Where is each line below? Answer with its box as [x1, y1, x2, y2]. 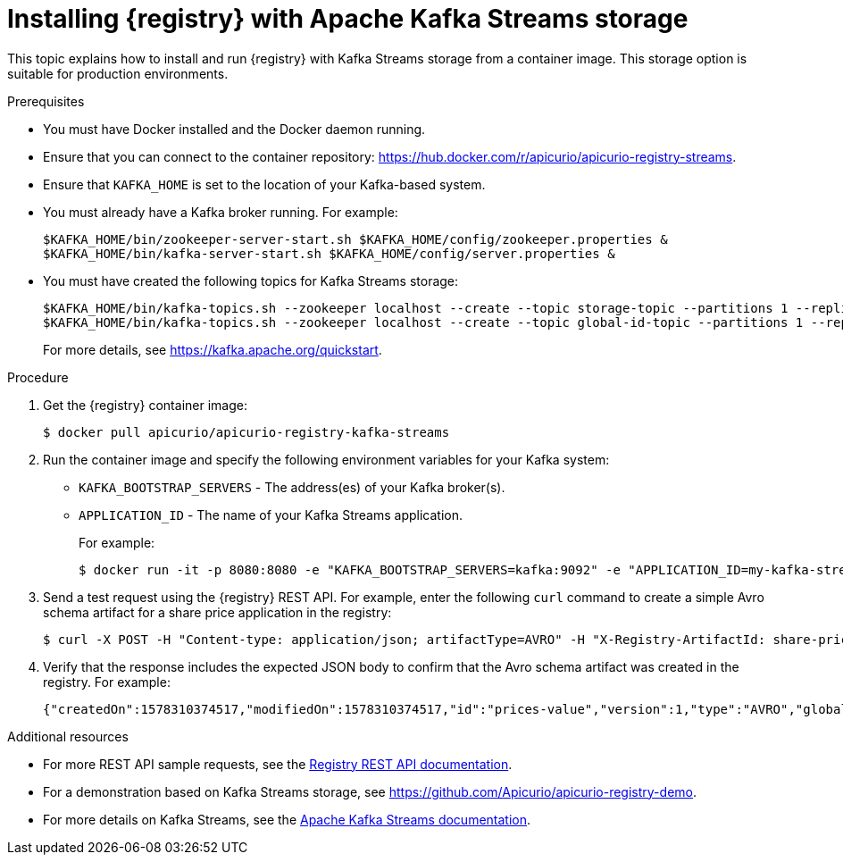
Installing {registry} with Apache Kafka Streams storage [7, 4, 689, 34]
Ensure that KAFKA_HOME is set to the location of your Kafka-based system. [43, 176, 486, 192]
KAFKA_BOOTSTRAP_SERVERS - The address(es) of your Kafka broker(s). [79, 479, 505, 495]
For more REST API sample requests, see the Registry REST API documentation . [43, 756, 513, 772]
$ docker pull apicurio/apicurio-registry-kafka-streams [43, 424, 450, 439]
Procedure [7, 369, 69, 385]
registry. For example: [43, 674, 171, 690]
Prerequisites [7, 93, 85, 109]
